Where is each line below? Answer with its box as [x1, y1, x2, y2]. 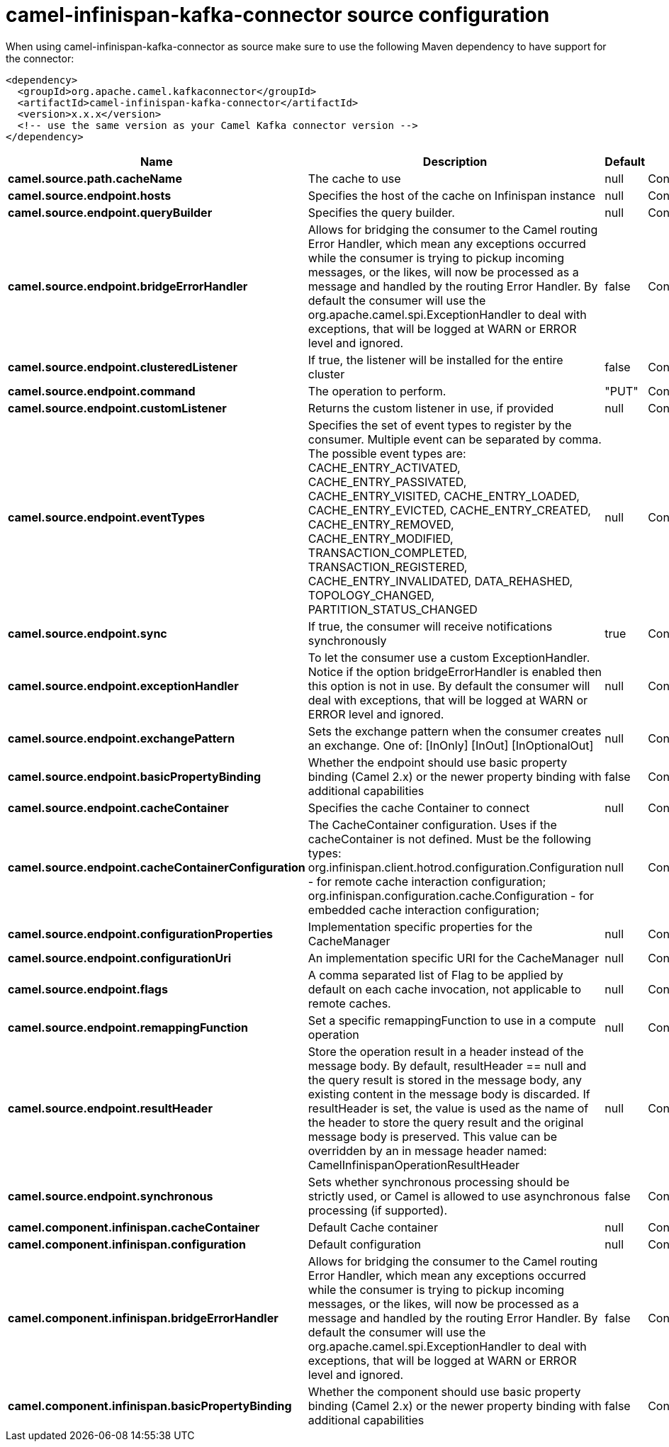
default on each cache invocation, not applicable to [308, 981, 582, 996]
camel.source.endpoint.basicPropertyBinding [8, 769, 262, 784]
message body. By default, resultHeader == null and [308, 1058, 587, 1073]
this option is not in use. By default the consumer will [308, 678, 590, 693]
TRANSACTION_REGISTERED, [308, 559, 468, 574]
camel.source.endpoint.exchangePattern [8, 731, 235, 745]
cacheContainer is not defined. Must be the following [308, 831, 592, 846]
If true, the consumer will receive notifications [308, 619, 553, 634]
